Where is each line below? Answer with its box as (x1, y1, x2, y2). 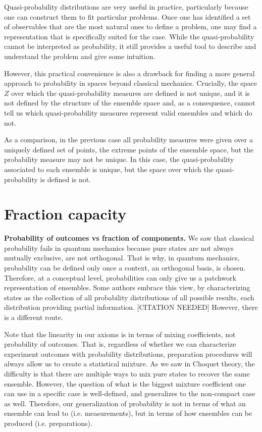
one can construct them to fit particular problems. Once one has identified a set (4, 11, 251, 22)
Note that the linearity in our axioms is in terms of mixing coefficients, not (4, 329, 236, 339)
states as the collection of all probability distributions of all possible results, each (4, 292, 254, 302)
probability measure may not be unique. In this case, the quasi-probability (4, 154, 234, 165)
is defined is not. (40, 174, 91, 184)
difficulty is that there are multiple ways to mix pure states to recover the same (4, 368, 250, 379)
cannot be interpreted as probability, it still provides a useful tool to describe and (4, 41, 256, 51)
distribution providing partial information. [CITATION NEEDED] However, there (4, 302, 258, 312)
